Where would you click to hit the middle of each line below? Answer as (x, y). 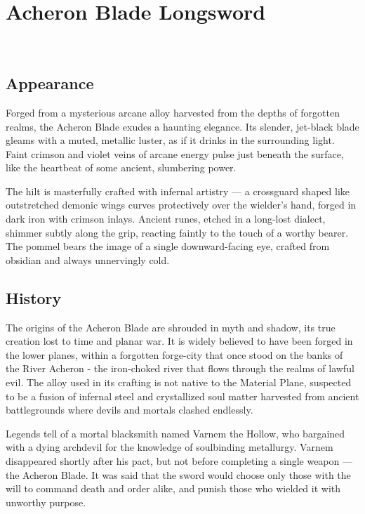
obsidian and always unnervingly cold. (88, 259)
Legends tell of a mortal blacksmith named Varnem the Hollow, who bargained (175, 433)
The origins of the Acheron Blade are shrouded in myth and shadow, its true (171, 327)
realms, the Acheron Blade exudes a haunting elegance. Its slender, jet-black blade (182, 126)
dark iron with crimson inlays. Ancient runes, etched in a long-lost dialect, (166, 219)
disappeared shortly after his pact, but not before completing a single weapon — (179, 461)
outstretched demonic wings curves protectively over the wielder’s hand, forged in (181, 205)
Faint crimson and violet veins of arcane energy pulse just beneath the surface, (175, 153)
